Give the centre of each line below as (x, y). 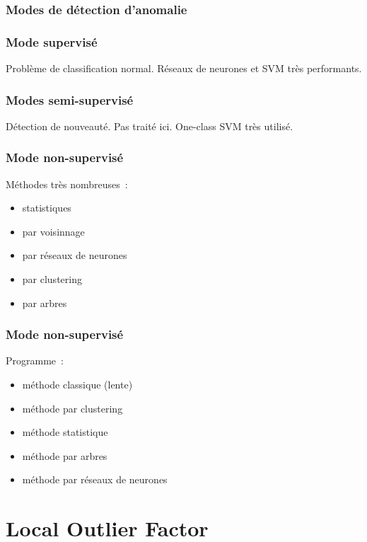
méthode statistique (65, 432)
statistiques (47, 208)
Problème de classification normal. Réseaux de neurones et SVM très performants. (184, 68)
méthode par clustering (72, 408)
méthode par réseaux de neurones (95, 479)
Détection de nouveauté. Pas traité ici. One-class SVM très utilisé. (150, 126)
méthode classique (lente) (77, 385)
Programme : (35, 361)
